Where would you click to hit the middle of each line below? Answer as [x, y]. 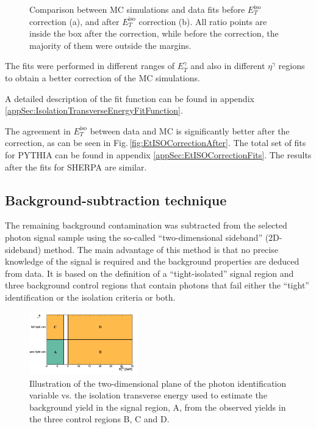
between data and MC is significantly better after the [190, 130]
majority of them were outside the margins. [110, 45]
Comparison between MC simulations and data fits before [137, 9]
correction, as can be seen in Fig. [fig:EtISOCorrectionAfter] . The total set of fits [156, 143]
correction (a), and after [74, 21]
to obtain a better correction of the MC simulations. [102, 77]
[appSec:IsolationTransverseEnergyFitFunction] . [94, 110]
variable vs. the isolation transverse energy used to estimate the [148, 395]
